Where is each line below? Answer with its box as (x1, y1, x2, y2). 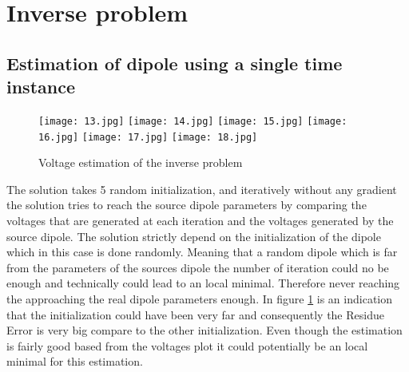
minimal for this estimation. (6, 353, 143, 370)
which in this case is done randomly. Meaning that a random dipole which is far (6, 243, 398, 260)
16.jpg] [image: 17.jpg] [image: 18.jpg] (38, 131, 258, 143)
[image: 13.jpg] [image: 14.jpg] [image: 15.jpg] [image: (38, 115, 347, 127)
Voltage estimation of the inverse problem (38, 154, 243, 171)
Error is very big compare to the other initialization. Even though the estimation (6, 322, 403, 338)
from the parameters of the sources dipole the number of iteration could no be (6, 259, 389, 275)
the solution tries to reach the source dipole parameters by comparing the (6, 196, 367, 213)
